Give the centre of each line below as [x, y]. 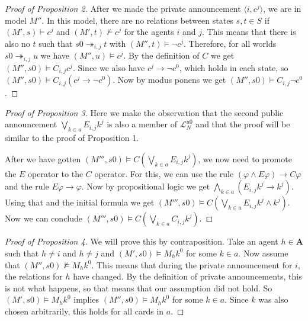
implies [86, 299]
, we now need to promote [245, 158]
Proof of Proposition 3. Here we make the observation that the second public [144, 112]
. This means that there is [249, 32]
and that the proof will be [243, 124]
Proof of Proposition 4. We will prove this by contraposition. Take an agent [142, 241]
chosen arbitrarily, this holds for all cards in [84, 311]
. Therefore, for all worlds [230, 43]
